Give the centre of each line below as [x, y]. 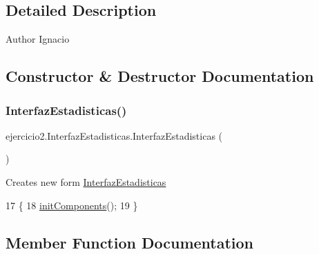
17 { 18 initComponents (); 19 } [72, 205]
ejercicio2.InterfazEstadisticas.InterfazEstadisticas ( [114, 135]
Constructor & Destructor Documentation [160, 76]
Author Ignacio [38, 39]
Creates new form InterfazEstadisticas [86, 181]
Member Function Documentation [130, 242]
